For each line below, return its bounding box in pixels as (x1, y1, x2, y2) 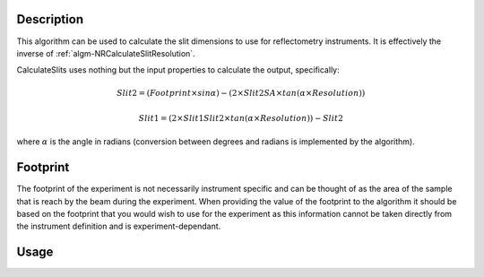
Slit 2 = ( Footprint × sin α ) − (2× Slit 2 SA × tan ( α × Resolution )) (117, 88, 366, 99)
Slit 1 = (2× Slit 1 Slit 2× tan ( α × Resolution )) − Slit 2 (138, 113, 344, 123)
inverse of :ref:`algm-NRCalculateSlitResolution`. (16, 48, 196, 58)
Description (16, 12, 84, 27)
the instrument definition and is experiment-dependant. (16, 221, 221, 232)
